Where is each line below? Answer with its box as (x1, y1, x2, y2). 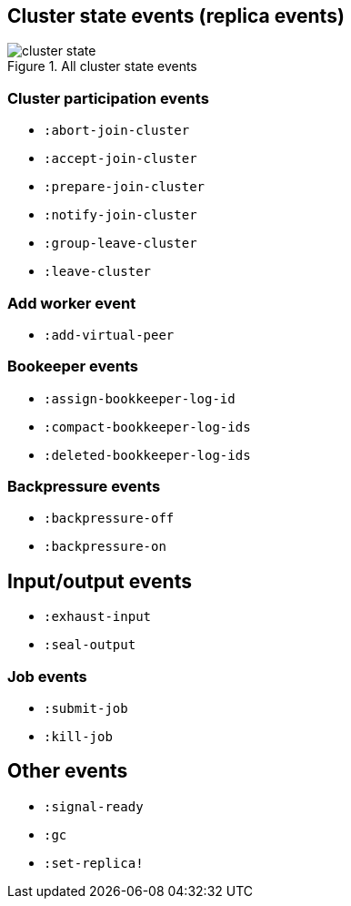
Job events (7, 667, 87, 686)
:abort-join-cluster (44, 123, 190, 138)
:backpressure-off (44, 511, 175, 526)
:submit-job (44, 701, 128, 717)
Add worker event (7, 293, 136, 312)
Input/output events (7, 569, 192, 593)
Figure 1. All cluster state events (7, 58, 197, 75)
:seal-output (44, 637, 136, 653)
